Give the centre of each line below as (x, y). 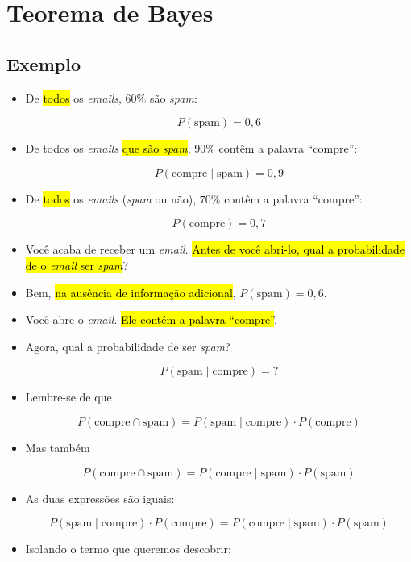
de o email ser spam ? (77, 264)
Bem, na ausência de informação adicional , (131, 292)
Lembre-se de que (68, 397)
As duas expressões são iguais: (100, 498)
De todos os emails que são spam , (108, 148)
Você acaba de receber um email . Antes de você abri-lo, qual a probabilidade (215, 249)
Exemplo (44, 63)
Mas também (58, 447)
